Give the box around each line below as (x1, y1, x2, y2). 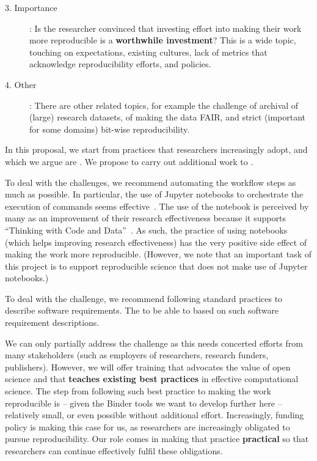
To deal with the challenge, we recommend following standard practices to (5, 292, 283, 304)
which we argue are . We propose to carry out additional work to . (5, 155, 253, 168)
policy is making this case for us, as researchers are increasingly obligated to (5, 420, 290, 433)
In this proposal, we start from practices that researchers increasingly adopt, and (5, 143, 308, 156)
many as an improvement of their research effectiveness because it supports (5, 212, 286, 224)
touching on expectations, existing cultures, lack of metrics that (29, 45, 268, 58)
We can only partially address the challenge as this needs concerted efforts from (5, 336, 303, 349)
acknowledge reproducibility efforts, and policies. (29, 57, 211, 70)
